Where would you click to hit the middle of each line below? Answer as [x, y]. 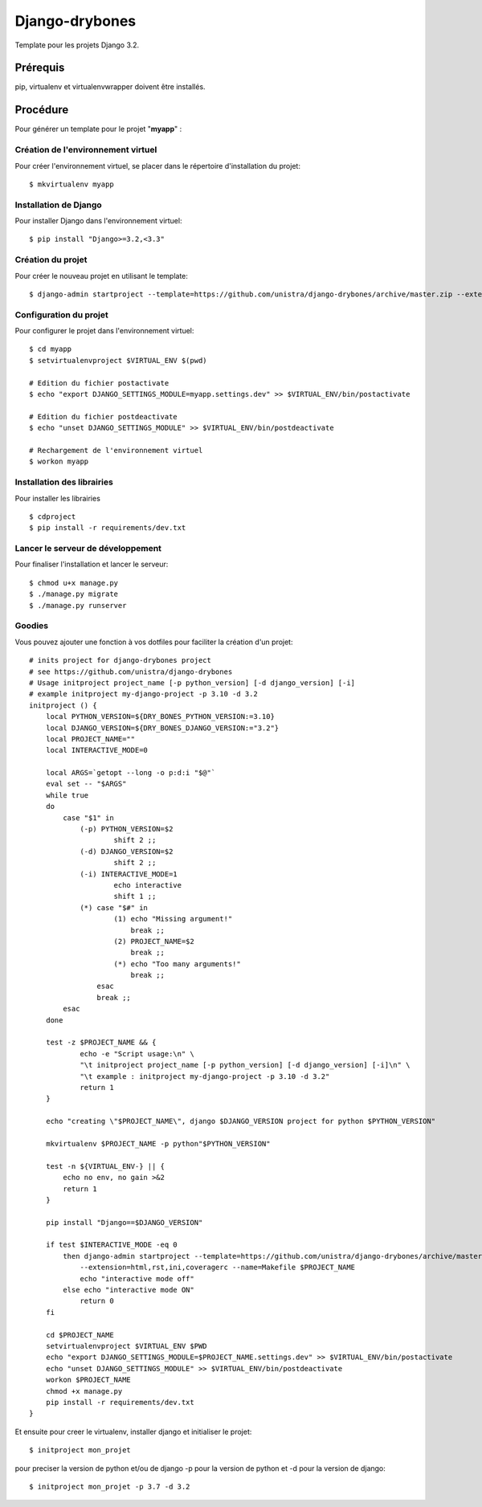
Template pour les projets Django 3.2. [77, 45]
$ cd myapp [51, 349]
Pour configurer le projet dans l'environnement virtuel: [104, 331]
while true [67, 795]
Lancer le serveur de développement [88, 549]
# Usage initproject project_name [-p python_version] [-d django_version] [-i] [192, 682]
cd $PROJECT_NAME [80, 1335]
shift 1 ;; [135, 896]
